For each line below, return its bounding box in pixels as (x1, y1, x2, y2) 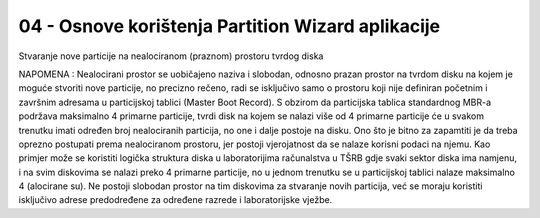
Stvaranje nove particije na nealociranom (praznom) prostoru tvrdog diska (18, 50, 324, 62)
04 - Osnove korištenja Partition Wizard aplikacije (18, 15, 441, 37)
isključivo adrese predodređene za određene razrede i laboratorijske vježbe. (18, 194, 333, 206)
